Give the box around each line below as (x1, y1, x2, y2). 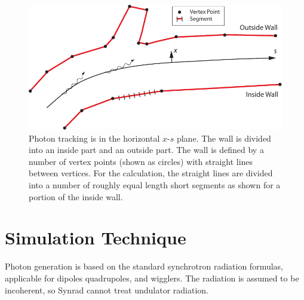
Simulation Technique (5, 225, 186, 250)
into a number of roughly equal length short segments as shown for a (29, 179, 281, 191)
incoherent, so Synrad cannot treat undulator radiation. (5, 283, 209, 296)
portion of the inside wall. (29, 190, 123, 203)
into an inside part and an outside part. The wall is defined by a (29, 143, 264, 156)
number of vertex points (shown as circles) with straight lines (29, 155, 253, 167)
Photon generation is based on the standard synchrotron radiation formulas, (5, 260, 283, 273)
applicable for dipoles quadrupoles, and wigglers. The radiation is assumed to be (5, 271, 299, 284)
